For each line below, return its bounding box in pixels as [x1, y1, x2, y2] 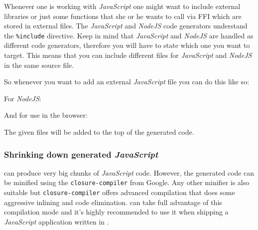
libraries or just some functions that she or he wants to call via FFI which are [4, 10, 242, 21]
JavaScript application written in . [4, 216, 109, 227]
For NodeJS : [4, 93, 41, 103]
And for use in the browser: [4, 110, 88, 120]
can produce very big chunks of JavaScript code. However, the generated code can [4, 167, 255, 178]
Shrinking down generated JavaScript [4, 148, 158, 160]
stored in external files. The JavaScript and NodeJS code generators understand [4, 20, 248, 31]
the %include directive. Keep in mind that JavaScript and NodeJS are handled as [4, 30, 254, 40]
